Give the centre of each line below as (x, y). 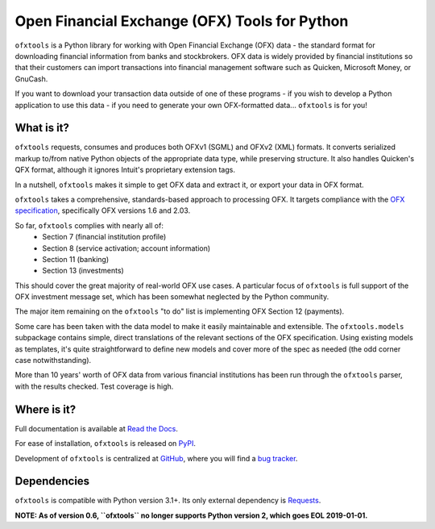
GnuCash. (31, 79)
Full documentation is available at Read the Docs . (97, 428)
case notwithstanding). (53, 360)
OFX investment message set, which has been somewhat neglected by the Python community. (172, 297)
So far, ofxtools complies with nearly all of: (89, 225)
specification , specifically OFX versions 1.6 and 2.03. (103, 210)
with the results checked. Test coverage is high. (94, 386)
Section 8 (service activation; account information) (126, 248)
